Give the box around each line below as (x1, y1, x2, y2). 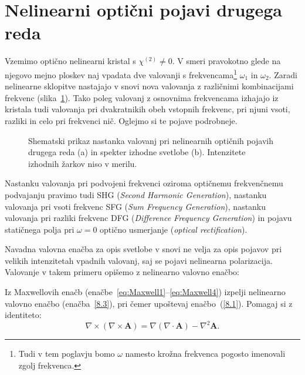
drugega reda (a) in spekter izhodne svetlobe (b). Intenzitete (28, 146, 246, 158)
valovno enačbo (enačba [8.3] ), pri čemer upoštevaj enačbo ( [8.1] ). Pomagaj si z (5, 297, 293, 309)
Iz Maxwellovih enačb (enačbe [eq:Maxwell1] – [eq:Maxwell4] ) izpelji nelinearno (5, 286, 286, 298)
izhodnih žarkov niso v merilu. (28, 157, 137, 169)
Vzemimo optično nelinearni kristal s (5, 55, 136, 67)
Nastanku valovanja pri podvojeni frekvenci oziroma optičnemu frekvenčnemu (5, 177, 283, 189)
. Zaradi (269, 68, 297, 81)
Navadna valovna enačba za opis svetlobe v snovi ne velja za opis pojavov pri (5, 243, 282, 255)
